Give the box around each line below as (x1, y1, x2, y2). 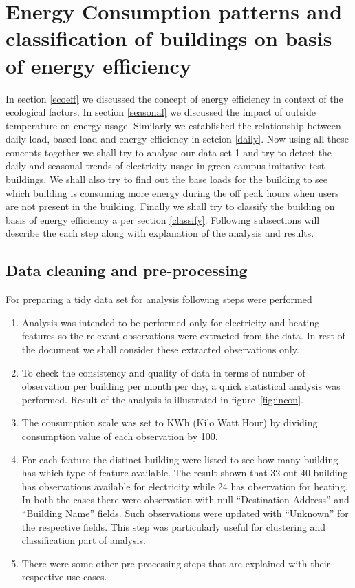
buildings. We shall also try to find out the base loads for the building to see (6, 172, 328, 187)
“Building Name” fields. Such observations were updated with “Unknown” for (21, 505, 349, 520)
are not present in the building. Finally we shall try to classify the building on (6, 199, 335, 213)
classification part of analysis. (21, 533, 146, 547)
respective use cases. (21, 569, 107, 584)
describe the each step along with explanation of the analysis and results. (6, 226, 314, 240)
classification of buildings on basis (6, 24, 332, 52)
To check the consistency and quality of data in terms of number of (21, 365, 305, 379)
